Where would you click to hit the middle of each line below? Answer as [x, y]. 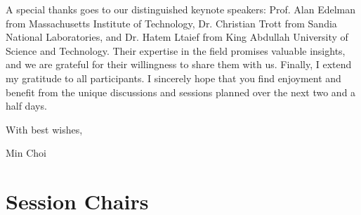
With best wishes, [44, 129]
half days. [26, 106]
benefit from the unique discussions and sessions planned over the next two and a [181, 92]
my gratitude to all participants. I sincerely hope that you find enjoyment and [173, 78]
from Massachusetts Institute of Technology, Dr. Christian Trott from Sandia [171, 23]
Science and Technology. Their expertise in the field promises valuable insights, [176, 50]
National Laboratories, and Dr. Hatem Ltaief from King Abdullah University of [177, 37]
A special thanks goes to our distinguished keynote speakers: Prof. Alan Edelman [181, 9]
